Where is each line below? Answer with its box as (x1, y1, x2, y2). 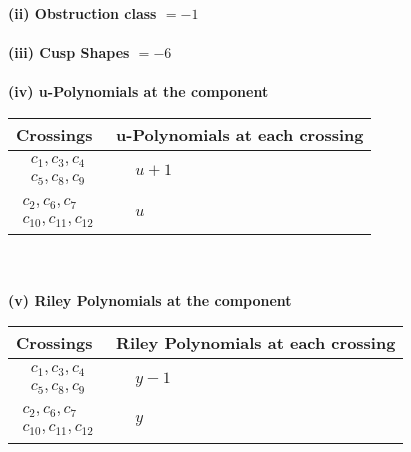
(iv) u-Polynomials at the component (8, 81, 269, 102)
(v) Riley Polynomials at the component (8, 289, 292, 310)
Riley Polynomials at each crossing (116, 331, 396, 355)
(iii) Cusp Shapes (8, 42, 130, 63)
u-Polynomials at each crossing (116, 122, 364, 146)
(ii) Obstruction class (8, 3, 157, 23)
